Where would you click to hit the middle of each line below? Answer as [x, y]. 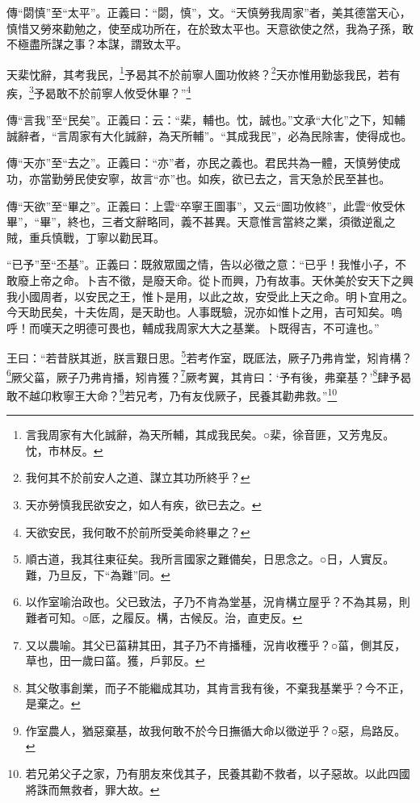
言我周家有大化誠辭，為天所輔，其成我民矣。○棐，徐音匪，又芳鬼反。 [210, 435]
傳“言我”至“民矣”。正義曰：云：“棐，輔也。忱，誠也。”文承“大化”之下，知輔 [206, 120]
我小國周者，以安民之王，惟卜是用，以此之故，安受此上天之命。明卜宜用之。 [210, 296]
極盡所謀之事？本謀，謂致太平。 [102, 44]
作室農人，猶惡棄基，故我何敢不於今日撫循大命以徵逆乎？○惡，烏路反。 [216, 730]
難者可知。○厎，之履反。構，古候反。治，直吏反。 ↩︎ [164, 617]
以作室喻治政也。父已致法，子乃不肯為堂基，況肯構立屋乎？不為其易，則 [218, 602]
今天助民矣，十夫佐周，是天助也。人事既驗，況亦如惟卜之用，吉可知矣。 [199, 312]
